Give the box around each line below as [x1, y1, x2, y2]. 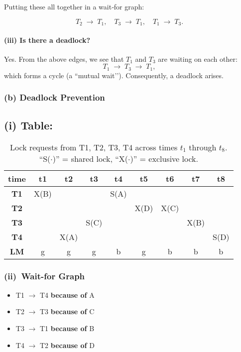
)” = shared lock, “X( [52, 152, 128, 164]
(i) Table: [4, 117, 53, 132]
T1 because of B [39, 323, 95, 333]
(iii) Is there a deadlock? [4, 34, 91, 45]
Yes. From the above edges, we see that [4, 53, 124, 64]
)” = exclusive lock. [130, 152, 198, 164]
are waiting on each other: [158, 53, 238, 64]
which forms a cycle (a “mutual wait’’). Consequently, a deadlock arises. [4, 70, 224, 80]
